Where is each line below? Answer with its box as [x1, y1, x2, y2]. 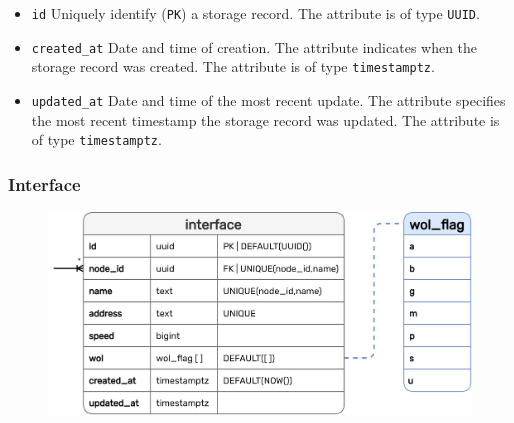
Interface [8, 171, 81, 196]
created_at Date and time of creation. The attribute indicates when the [31, 36, 478, 57]
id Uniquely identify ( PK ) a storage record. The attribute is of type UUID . [31, 3, 480, 23]
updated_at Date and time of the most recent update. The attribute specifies [31, 89, 506, 110]
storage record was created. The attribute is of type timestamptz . [31, 56, 435, 77]
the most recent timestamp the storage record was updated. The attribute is [31, 109, 500, 130]
